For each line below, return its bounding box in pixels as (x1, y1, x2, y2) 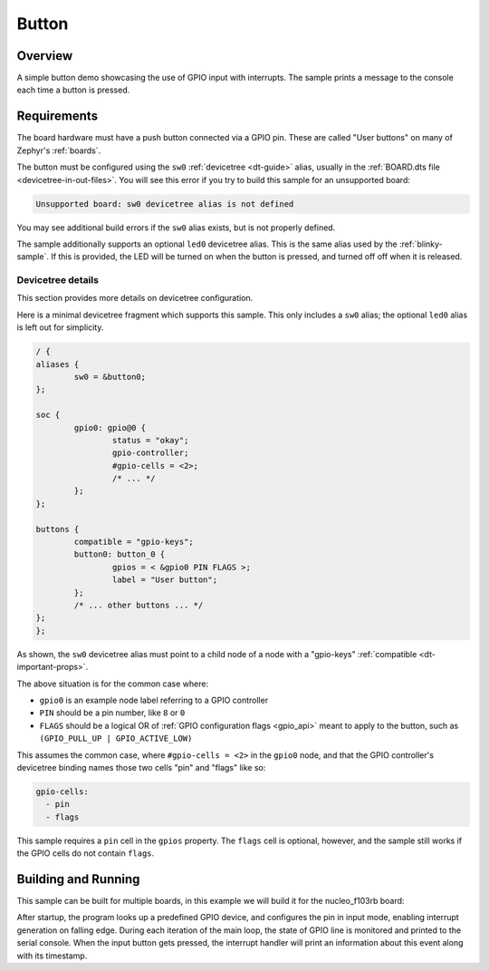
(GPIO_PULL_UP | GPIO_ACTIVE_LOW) (39, 733, 193, 743)
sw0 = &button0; (73, 372, 147, 382)
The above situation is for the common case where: (16, 678, 208, 689)
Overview (16, 48, 73, 63)
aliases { (35, 359, 80, 369)
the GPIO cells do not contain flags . (16, 848, 155, 859)
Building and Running (16, 871, 140, 887)
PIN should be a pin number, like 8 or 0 (39, 707, 186, 718)
